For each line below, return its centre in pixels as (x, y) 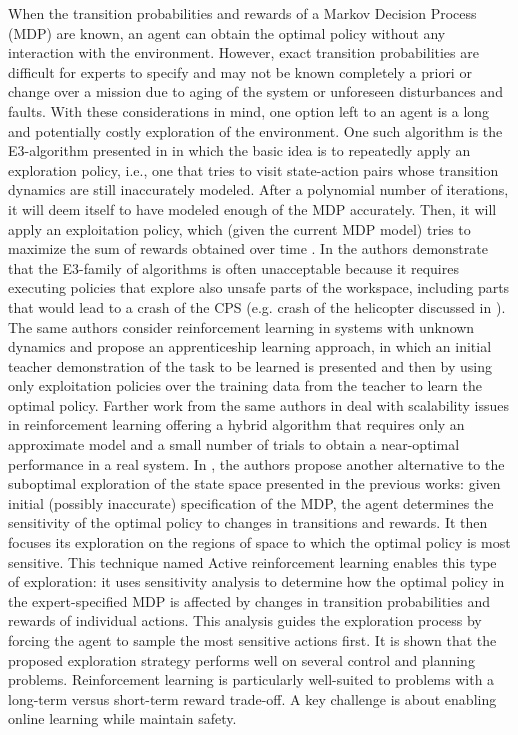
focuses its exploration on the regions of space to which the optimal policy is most (259, 542)
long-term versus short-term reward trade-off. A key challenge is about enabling (252, 698)
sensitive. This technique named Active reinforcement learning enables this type (252, 561)
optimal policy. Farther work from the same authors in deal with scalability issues (258, 404)
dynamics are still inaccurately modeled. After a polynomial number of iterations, (258, 189)
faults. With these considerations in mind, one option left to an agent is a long (249, 110)
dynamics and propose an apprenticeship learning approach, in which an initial (250, 346)
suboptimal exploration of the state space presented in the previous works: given (254, 483)
